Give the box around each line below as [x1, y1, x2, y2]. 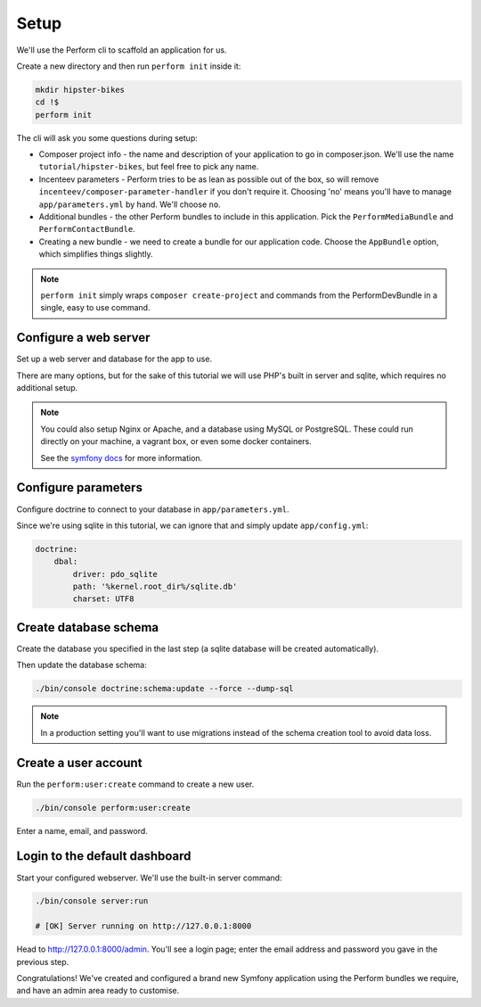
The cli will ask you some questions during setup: [16, 132, 198, 143]
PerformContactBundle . [38, 224, 135, 235]
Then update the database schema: [16, 660, 147, 671]
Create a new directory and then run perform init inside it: [16, 61, 241, 71]
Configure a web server [16, 330, 151, 345]
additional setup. [16, 383, 78, 393]
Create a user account [16, 755, 143, 771]
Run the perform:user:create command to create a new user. [16, 779, 255, 789]
